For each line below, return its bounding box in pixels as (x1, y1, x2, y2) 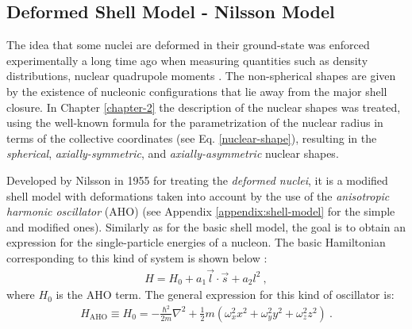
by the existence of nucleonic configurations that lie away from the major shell (6, 82, 387, 99)
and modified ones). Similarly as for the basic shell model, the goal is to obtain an (6, 218, 406, 235)
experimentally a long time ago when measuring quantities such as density (6, 52, 368, 68)
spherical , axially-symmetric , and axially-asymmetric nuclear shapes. (6, 145, 339, 162)
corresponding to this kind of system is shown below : (6, 249, 268, 266)
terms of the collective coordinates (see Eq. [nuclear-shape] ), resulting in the (6, 129, 377, 146)
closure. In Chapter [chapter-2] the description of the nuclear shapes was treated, (6, 98, 401, 115)
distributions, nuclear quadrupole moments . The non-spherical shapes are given (6, 67, 396, 84)
